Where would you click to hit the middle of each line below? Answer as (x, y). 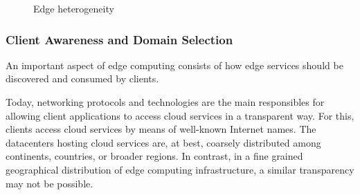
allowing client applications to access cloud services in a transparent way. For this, (180, 115)
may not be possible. (49, 183)
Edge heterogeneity (74, 8)
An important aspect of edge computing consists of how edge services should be (174, 65)
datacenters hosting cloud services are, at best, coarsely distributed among (163, 142)
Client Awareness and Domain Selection (119, 39)
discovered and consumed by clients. (82, 78)
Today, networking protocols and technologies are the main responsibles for (165, 102)
